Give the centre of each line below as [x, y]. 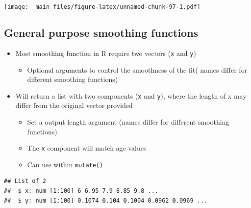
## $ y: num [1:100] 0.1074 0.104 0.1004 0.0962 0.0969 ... [106, 200]
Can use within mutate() [65, 164]
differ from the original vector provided [74, 105]
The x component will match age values [87, 148]
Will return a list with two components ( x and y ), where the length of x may [131, 95]
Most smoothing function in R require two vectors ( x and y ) [106, 53]
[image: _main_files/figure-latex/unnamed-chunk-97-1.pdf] [102, 7]
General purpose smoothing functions [101, 33]
